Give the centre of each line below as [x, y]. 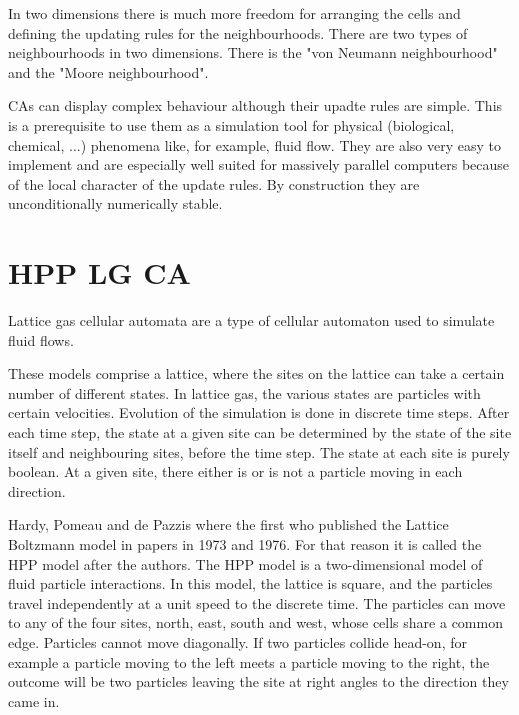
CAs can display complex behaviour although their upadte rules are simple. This [255, 105]
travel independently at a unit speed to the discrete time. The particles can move [257, 602]
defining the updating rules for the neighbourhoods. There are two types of [238, 32]
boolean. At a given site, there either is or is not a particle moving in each [235, 471]
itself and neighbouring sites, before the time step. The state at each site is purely [259, 451]
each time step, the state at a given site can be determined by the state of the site [260, 432]
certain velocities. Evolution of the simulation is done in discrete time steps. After [259, 412]
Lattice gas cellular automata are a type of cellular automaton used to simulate [251, 320]
